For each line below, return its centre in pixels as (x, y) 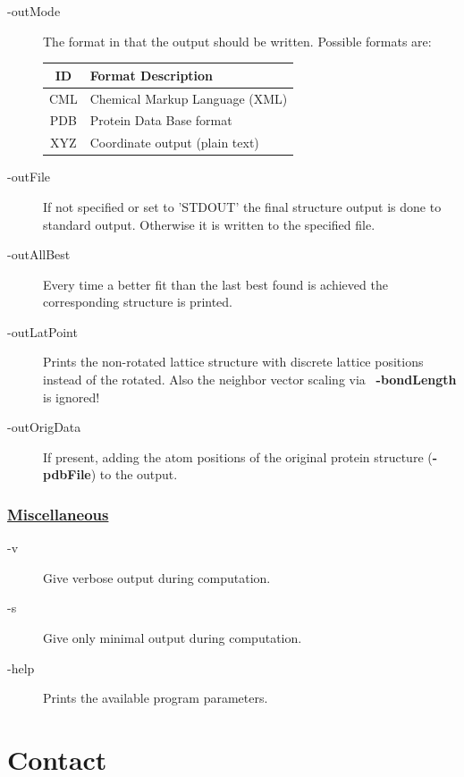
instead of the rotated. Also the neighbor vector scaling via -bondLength (250, 380)
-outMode (34, 11)
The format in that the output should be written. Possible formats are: (237, 41)
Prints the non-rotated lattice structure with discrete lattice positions (233, 362)
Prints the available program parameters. (156, 698)
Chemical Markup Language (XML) (189, 98)
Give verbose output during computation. (157, 577)
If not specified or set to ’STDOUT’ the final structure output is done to (242, 206)
